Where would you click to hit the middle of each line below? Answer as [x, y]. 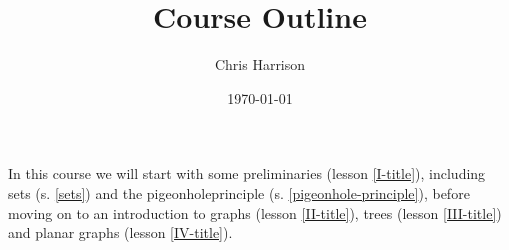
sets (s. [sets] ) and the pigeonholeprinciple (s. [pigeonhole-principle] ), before [239, 192]
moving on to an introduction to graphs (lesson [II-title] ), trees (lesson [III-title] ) [255, 212]
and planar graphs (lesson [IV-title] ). [120, 232]
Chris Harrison [260, 64]
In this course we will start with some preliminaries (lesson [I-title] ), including [247, 173]
